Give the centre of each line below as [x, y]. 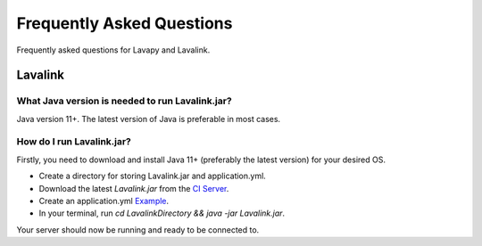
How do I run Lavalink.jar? [74, 142]
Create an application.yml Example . [104, 201]
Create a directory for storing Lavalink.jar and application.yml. [153, 176]
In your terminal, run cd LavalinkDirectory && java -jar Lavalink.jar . [162, 213]
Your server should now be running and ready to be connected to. [138, 230]
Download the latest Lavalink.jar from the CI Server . [134, 188]
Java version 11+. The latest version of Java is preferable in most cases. [149, 119]
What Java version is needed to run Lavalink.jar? [124, 101]
